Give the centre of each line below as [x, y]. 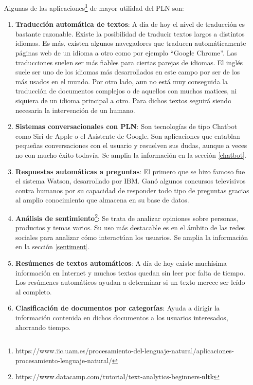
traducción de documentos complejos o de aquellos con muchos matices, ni [126, 91]
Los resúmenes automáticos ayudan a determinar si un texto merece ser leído [130, 282]
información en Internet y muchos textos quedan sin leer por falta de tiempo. [130, 272]
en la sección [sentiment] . [53, 247]
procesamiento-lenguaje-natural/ [64, 360]
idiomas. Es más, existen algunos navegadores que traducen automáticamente [131, 43]
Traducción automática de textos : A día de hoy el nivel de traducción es [130, 24]
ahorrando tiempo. [43, 327]
